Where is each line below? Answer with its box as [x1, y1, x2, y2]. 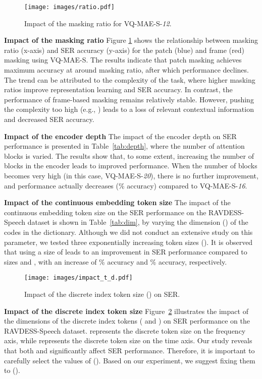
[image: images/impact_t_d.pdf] [24, 274, 133, 282]
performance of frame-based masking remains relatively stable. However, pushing [4, 94, 254, 104]
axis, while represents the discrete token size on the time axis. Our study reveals [4, 335, 252, 346]
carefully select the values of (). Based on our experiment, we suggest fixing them [4, 355, 255, 365]
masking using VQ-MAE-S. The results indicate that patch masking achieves [4, 54, 242, 65]
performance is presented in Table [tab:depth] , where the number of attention [4, 141, 245, 151]
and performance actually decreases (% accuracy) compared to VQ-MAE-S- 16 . [4, 180, 247, 191]
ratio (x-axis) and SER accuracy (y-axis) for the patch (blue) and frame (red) [4, 44, 244, 55]
